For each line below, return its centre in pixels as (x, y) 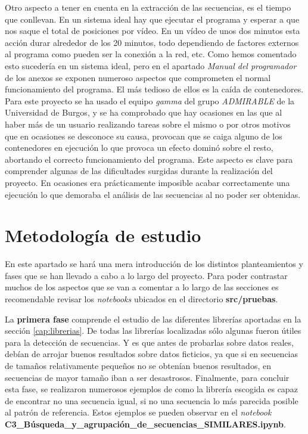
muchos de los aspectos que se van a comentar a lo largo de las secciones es (142, 287)
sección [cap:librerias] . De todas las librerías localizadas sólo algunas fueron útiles (153, 331)
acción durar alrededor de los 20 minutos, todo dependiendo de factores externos (152, 42)
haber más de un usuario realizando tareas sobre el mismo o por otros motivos (148, 124)
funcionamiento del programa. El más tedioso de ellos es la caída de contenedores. (154, 89)
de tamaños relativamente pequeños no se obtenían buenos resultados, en (138, 365)
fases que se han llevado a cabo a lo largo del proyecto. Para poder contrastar (146, 275)
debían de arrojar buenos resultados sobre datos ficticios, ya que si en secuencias (152, 354)
